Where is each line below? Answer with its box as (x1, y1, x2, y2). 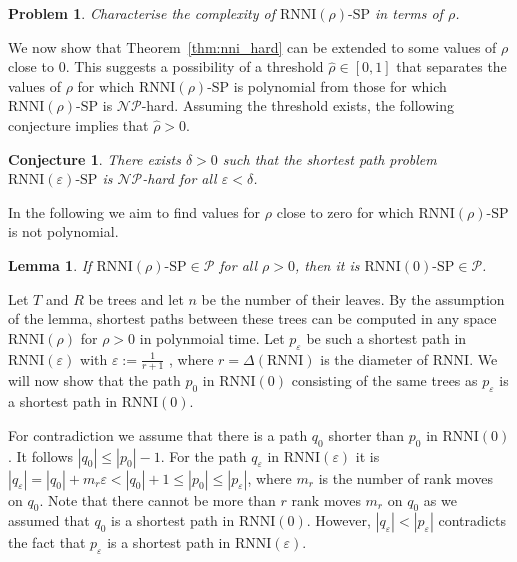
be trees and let (88, 288, 184, 309)
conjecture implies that (8, 114, 149, 135)
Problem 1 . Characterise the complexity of (8, 3, 275, 23)
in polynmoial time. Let (139, 327, 285, 348)
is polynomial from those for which (233, 75, 447, 96)
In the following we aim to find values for (8, 201, 261, 222)
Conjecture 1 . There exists (8, 148, 181, 169)
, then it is (295, 254, 360, 275)
